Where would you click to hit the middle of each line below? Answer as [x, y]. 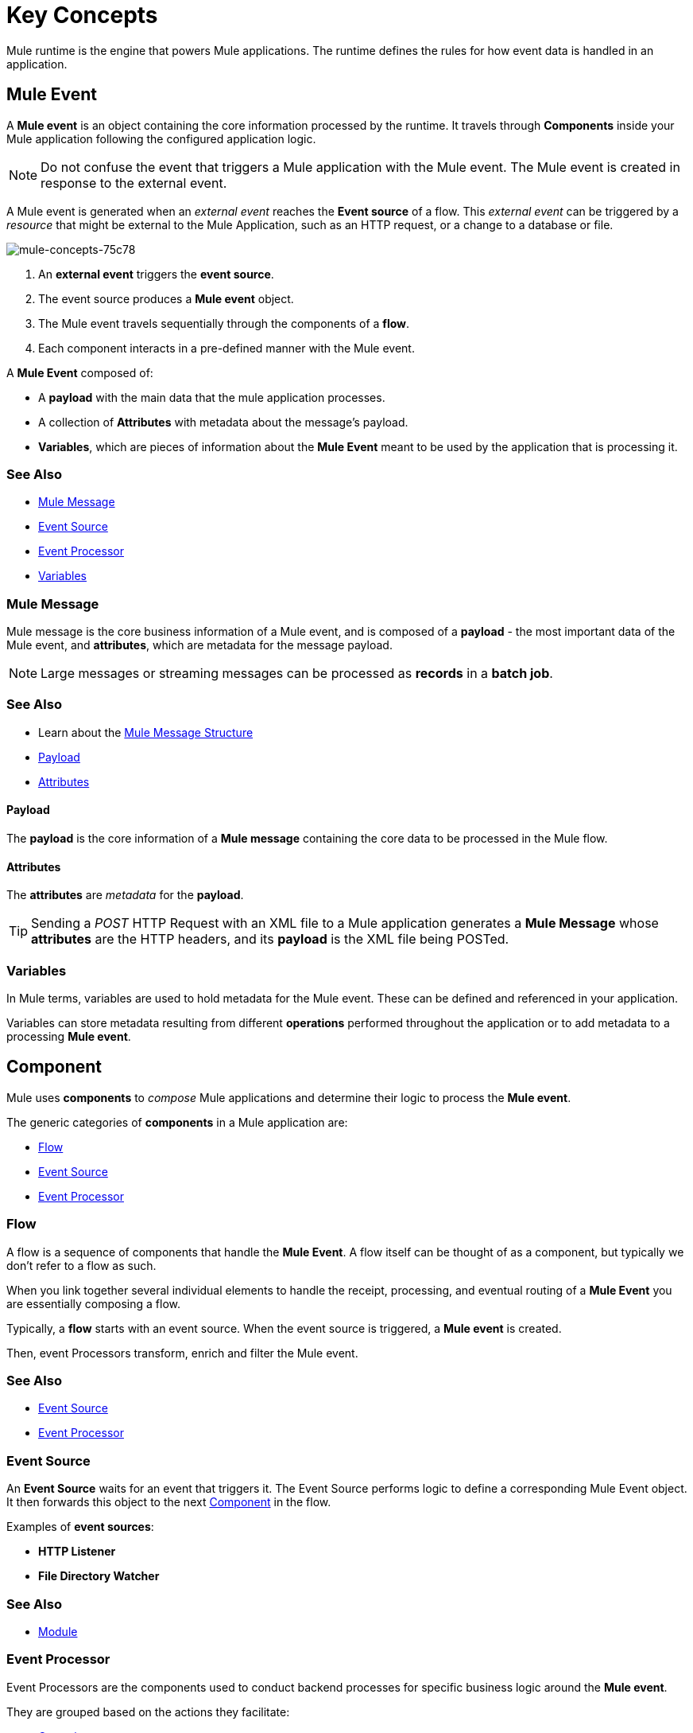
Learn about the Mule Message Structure [146, 732]
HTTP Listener [77, 1552]
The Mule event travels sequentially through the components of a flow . [224, 323]
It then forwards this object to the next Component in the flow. [169, 1502]
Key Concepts [82, 15]
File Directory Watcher [99, 1576]
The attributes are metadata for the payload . [125, 895]
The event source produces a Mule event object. [166, 298]
